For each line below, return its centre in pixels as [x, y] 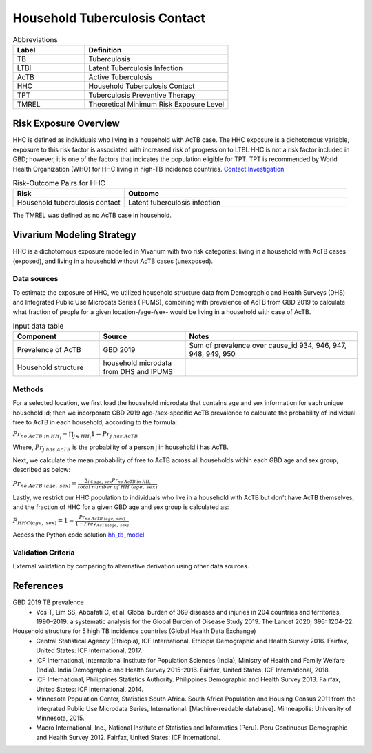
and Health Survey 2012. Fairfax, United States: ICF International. [128, 737]
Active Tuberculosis [121, 77]
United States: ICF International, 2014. [90, 689]
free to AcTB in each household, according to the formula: [95, 422]
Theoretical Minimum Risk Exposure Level [156, 104]
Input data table [38, 326]
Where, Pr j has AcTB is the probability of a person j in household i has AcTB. [121, 448]
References [38, 586]
